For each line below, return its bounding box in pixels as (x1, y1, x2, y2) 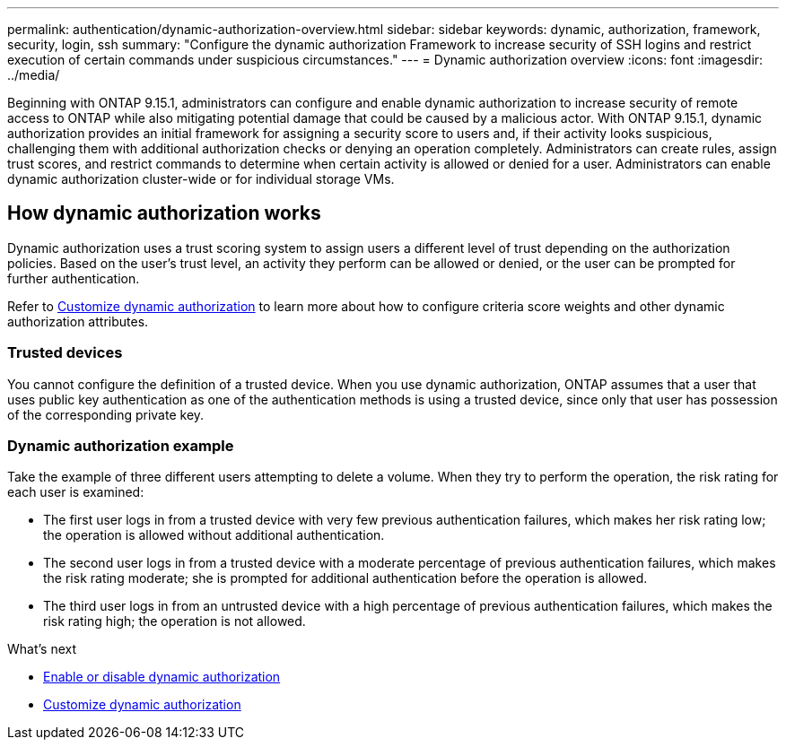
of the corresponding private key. (7, 406, 205, 422)
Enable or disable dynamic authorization (43, 669, 281, 685)
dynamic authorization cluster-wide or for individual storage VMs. (7, 171, 395, 187)
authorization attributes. (7, 313, 149, 329)
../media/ (7, 67, 60, 83)
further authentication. (7, 270, 140, 286)
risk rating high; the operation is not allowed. (43, 613, 306, 630)
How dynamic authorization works (7, 202, 321, 225)
